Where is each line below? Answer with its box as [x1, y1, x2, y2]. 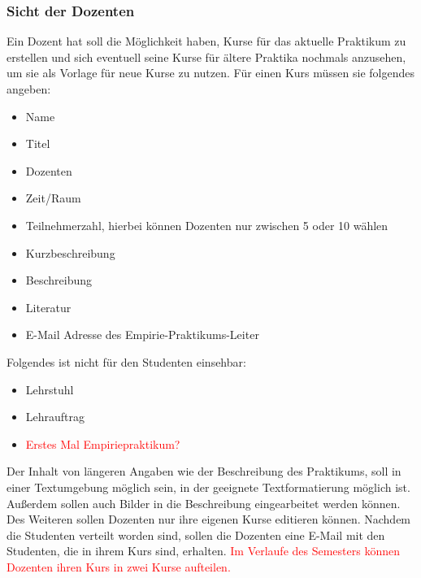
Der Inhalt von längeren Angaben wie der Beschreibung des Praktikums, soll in [7, 463, 401, 480]
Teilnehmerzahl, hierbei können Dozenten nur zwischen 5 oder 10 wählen [25, 216, 388, 233]
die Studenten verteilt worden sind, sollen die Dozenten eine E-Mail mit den [7, 526, 385, 543]
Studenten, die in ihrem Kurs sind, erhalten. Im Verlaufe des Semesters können [7, 542, 400, 559]
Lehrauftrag [25, 408, 85, 425]
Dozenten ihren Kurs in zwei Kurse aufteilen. [7, 558, 231, 575]
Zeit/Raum [25, 189, 81, 206]
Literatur [25, 298, 72, 315]
